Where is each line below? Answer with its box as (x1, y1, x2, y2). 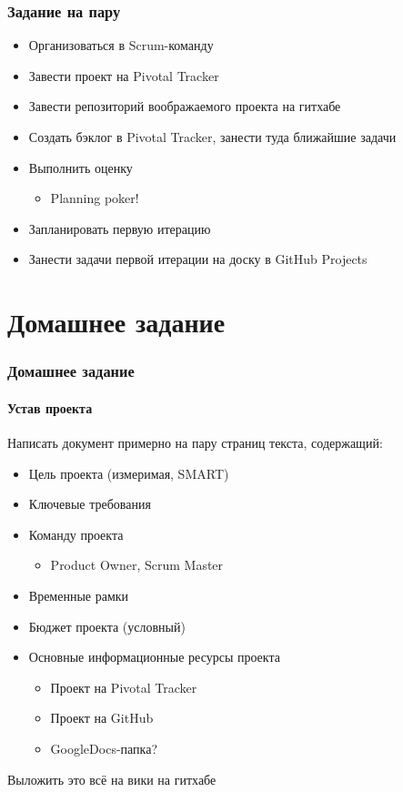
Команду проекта (28, 524, 124, 543)
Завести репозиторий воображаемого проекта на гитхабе (28, 96, 341, 116)
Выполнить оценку (28, 157, 133, 177)
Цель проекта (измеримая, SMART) (28, 463, 229, 482)
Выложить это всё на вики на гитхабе (7, 769, 217, 788)
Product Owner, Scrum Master (50, 555, 224, 574)
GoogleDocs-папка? (50, 738, 157, 757)
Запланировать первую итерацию (28, 218, 211, 238)
